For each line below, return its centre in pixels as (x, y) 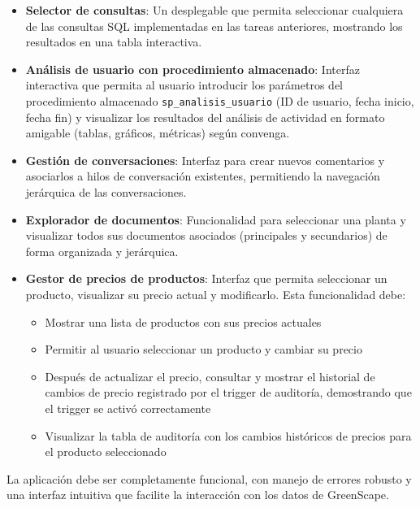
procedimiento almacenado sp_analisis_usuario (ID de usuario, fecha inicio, (220, 100)
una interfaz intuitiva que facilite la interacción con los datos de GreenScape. (198, 495)
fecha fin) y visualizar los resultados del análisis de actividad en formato (205, 117)
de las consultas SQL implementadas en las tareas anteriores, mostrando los (214, 26)
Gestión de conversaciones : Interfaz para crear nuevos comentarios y (205, 160)
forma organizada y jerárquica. (102, 251)
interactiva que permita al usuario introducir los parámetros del (184, 85)
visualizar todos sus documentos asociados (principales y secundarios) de (206, 235)
